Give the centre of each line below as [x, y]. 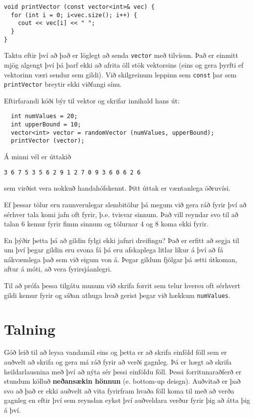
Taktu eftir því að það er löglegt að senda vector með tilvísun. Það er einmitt [121, 55]
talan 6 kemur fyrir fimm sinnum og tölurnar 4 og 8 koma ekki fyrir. [106, 224]
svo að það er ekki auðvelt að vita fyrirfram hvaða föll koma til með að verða [119, 390]
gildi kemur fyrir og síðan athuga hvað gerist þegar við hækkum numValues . [117, 295]
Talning [30, 329]
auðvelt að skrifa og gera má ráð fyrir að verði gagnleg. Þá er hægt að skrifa [118, 362]
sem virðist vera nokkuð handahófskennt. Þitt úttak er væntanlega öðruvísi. [117, 188]
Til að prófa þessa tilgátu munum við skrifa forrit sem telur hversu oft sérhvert [122, 285]
